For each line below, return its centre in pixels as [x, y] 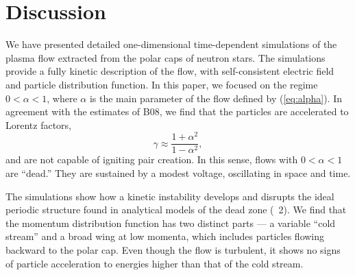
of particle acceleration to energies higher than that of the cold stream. [155, 263]
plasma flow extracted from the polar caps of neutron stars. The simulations [166, 57]
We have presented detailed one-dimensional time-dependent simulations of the [171, 44]
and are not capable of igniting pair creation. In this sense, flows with [152, 159]
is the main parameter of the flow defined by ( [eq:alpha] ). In [216, 98]
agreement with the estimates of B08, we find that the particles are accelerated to [177, 111]
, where [62, 98]
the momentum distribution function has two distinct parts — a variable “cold [171, 223]
